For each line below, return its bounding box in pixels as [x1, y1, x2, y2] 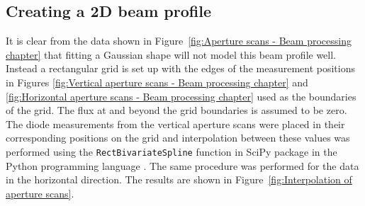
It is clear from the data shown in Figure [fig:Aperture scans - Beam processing [6, 33, 352, 48]
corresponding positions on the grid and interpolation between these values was [6, 130, 350, 145]
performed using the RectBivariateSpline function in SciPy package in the [6, 144, 337, 159]
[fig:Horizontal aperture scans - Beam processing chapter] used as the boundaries [6, 88, 356, 103]
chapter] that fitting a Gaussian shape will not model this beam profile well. [6, 47, 337, 62]
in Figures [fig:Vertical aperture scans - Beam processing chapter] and [6, 74, 308, 89]
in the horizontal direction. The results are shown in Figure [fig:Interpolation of [6, 172, 352, 187]
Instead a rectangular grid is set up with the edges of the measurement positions [6, 61, 355, 76]
